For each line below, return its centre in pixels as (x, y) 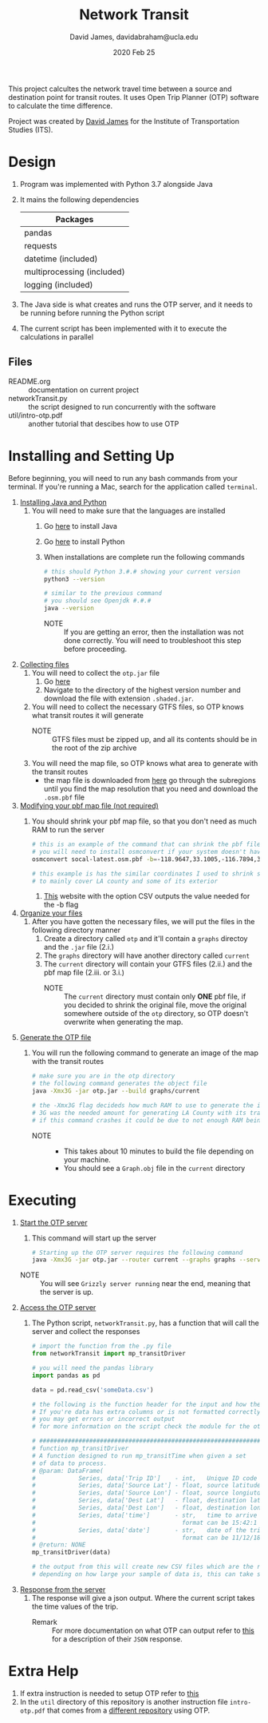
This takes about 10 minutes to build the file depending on (159, 1151)
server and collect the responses (86, 1332)
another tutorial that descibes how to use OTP (104, 423)
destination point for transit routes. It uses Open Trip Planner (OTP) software (134, 97)
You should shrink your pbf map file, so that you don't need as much (144, 821)
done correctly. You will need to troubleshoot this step (152, 640)
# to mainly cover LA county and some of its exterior (124, 881)
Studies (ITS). (31, 129)
